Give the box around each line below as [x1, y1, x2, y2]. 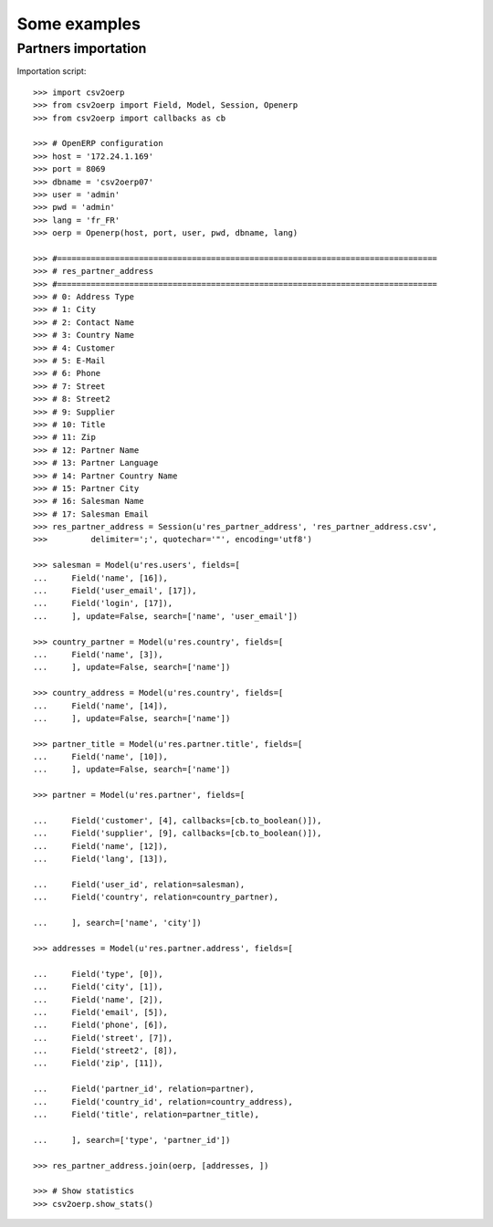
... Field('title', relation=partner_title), [33, 1109, 260, 1120]
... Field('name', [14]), [33, 700, 169, 711]
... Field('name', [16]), [33, 572, 169, 583]
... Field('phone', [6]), [33, 1020, 169, 1031]
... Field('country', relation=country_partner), [33, 892, 278, 903]
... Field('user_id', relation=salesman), [33, 879, 246, 889]
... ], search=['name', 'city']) [33, 918, 203, 928]
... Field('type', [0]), [33, 969, 163, 979]
